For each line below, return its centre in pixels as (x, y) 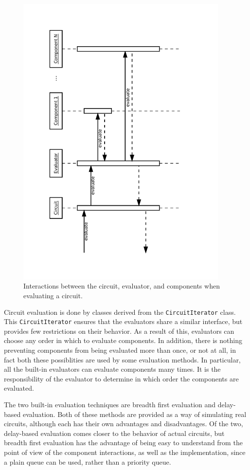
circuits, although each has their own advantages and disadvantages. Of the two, (124, 424)
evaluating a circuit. (53, 295)
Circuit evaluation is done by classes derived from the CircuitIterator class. (120, 312)
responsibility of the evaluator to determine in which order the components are (121, 378)
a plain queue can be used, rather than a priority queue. (88, 461)
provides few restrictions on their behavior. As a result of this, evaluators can (119, 331)
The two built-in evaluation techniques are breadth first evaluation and (110, 404)
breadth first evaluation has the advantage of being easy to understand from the (123, 443)
